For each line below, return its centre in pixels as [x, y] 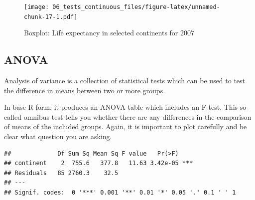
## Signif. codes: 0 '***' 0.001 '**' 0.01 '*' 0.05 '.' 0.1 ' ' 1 [120, 193]
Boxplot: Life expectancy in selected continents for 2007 [109, 33]
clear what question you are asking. [58, 136]
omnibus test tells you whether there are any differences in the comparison [137, 116]
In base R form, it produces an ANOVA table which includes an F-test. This [121, 107]
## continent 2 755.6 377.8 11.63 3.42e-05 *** [99, 163]
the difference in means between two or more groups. [85, 90]
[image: [37, 7]
